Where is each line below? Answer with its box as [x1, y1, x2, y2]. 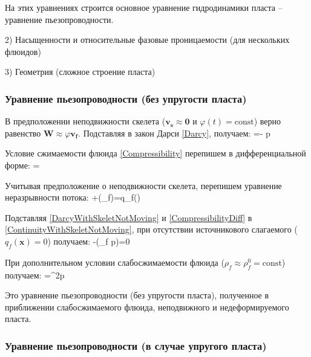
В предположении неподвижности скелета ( [5, 115, 166, 127]
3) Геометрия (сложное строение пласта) [5, 65, 155, 78]
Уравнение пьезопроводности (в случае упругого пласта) [5, 338, 267, 353]
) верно [254, 115, 281, 127]
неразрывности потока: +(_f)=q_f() [5, 191, 140, 204]
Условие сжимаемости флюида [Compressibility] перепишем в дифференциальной [5, 147, 306, 159]
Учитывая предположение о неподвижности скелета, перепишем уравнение [5, 179, 282, 191]
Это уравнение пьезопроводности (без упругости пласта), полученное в [5, 289, 269, 301]
